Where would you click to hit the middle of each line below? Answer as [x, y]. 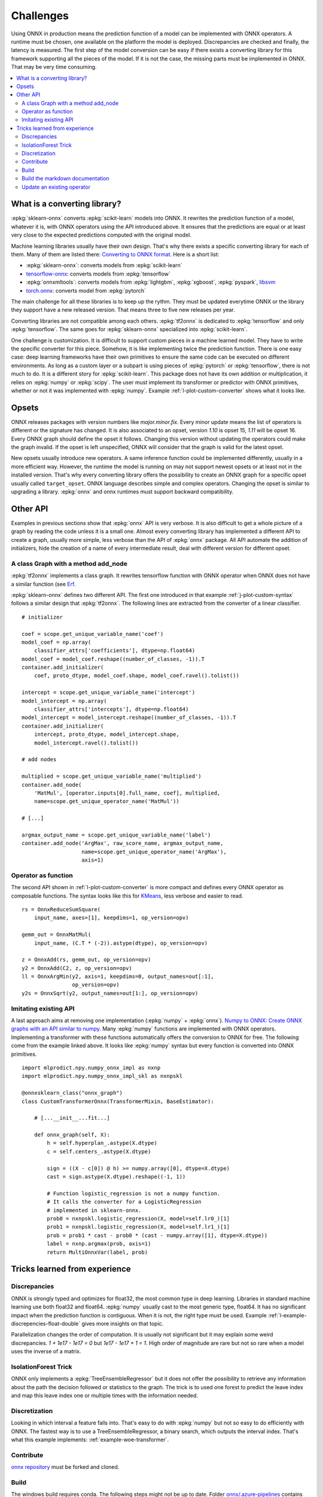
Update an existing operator [56, 187]
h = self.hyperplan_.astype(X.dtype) [102, 1143]
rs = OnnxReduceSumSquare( [61, 909]
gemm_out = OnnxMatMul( [57, 935]
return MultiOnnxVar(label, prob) [97, 1252]
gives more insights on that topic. [123, 1323]
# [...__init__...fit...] [72, 1118]
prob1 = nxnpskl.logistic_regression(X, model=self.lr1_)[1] [138, 1227]
